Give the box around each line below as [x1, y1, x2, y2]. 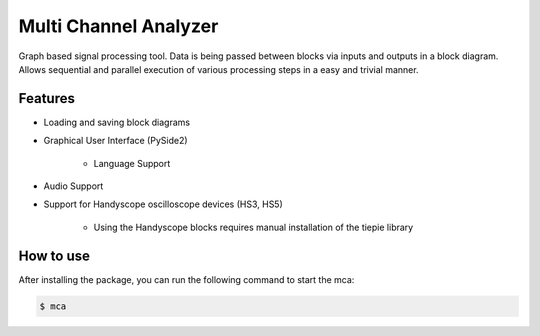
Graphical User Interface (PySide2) [43, 135, 189, 147]
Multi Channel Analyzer [18, 15, 219, 37]
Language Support [93, 157, 171, 169]
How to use [18, 247, 90, 264]
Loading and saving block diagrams [43, 116, 190, 128]
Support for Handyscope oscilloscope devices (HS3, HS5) [43, 198, 284, 210]
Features [18, 90, 75, 107]
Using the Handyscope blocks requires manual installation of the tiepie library [93, 221, 414, 233]
